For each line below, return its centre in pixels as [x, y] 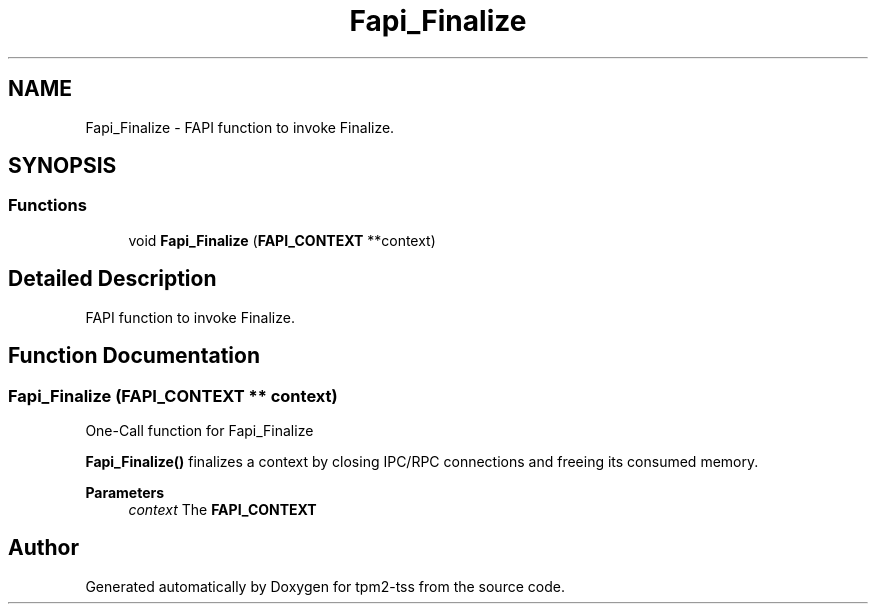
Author [43, 548]
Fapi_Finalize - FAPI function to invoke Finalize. [240, 127]
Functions [47, 205]
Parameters [125, 492]
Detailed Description [112, 279]
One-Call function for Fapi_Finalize [199, 430]
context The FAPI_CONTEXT [222, 509]
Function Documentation [134, 356]
